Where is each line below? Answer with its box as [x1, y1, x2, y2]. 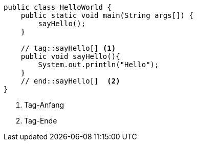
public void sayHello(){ [20, 52, 120, 60]
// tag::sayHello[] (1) [20, 44, 116, 52]
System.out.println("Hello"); [38, 60, 159, 69]
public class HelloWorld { [4, 3, 112, 11]
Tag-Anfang [24, 100, 64, 109]
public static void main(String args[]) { [20, 11, 193, 19]
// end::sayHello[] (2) [20, 77, 120, 85]
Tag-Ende [24, 116, 57, 125]
